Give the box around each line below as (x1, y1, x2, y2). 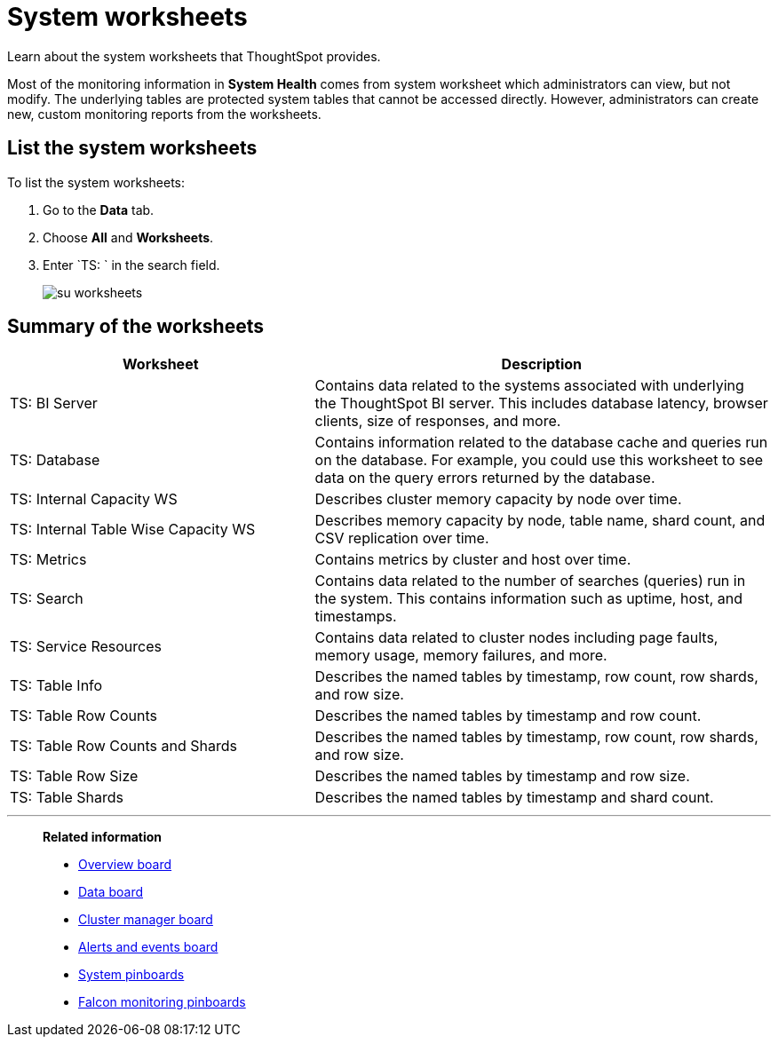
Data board (78, 884, 143, 900)
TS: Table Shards (10, 788, 124, 807)
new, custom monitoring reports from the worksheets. (7, 106, 322, 122)
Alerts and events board (78, 939, 218, 955)
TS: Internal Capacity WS (10, 490, 178, 509)
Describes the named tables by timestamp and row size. (314, 767, 690, 786)
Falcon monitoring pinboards (78, 994, 246, 1010)
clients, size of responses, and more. (314, 412, 561, 431)
